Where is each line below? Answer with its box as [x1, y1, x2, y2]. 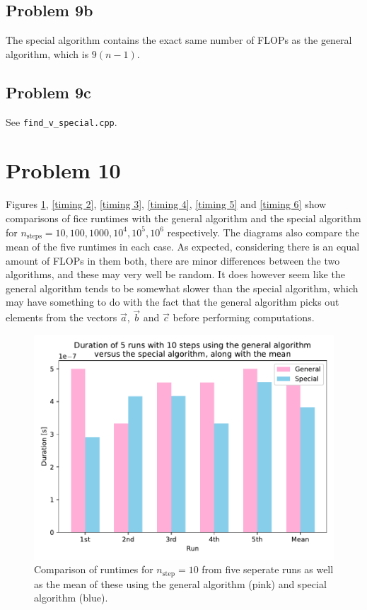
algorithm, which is [6, 46, 89, 61]
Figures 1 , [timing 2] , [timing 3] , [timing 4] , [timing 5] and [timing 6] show [6, 197, 327, 212]
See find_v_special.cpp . [6, 114, 117, 129]
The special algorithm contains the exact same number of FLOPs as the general [6, 33, 352, 47]
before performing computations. [173, 310, 315, 325]
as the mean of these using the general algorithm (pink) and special [34, 576, 327, 591]
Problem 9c [6, 81, 91, 103]
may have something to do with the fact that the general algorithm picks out [6, 294, 339, 309]
